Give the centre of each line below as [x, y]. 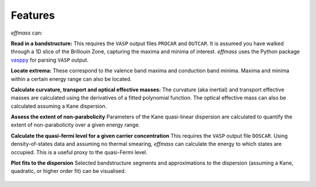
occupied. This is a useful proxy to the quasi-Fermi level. [79, 152]
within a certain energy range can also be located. [71, 79]
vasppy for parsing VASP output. [50, 60]
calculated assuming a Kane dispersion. [59, 106]
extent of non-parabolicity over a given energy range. [75, 125]
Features [33, 15]
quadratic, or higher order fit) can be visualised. [68, 171]
